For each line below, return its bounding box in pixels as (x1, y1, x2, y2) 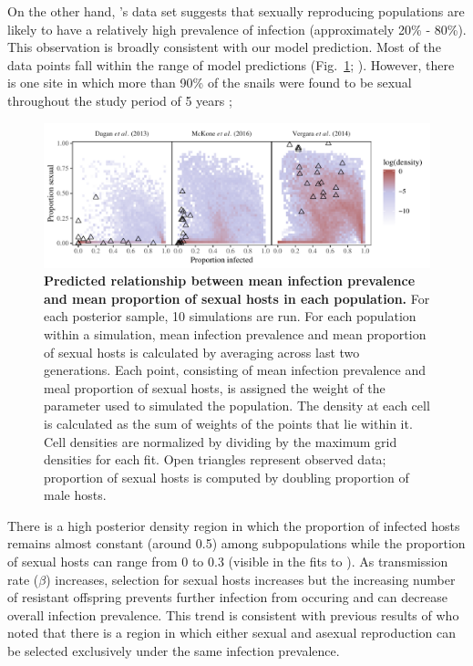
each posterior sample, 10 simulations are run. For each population (44, 307, 416, 326)
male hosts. (44, 485, 107, 505)
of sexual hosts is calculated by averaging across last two (44, 342, 360, 361)
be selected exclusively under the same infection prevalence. (7, 641, 340, 661)
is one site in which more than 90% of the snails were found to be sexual (7, 73, 412, 92)
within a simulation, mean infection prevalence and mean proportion (44, 324, 427, 343)
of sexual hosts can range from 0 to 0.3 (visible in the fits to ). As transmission (7, 552, 448, 571)
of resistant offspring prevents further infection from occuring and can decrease (7, 588, 447, 607)
